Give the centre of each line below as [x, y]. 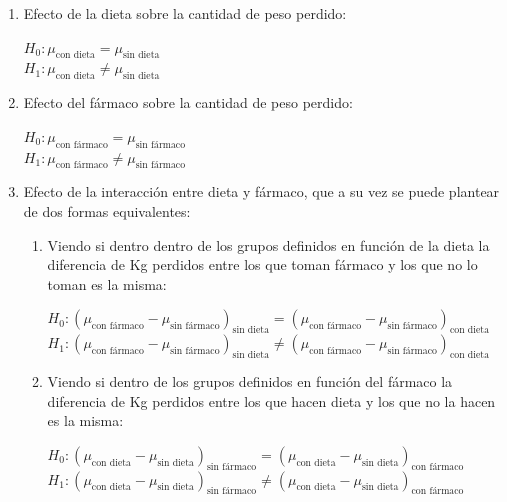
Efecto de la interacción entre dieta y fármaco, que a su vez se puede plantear [261, 191]
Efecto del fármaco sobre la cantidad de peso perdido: [188, 102]
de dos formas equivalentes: [107, 210]
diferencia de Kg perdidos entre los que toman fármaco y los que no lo [262, 264]
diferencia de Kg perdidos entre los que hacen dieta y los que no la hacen [271, 400]
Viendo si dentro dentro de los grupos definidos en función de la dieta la [268, 244]
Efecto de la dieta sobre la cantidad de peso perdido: [185, 13]
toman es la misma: [107, 283]
